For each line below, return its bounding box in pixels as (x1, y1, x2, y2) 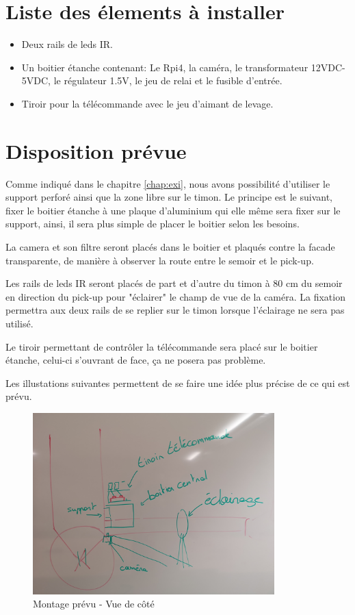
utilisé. (5, 316, 34, 330)
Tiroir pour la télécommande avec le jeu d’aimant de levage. (21, 96, 274, 110)
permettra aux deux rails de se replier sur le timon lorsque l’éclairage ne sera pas (5, 303, 345, 317)
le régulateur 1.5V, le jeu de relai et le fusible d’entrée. (53, 73, 282, 88)
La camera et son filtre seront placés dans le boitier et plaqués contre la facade (5, 240, 335, 253)
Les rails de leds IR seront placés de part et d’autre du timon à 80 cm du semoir (5, 276, 343, 290)
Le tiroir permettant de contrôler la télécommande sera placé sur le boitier (5, 339, 318, 353)
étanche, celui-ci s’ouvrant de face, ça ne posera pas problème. (5, 353, 266, 367)
